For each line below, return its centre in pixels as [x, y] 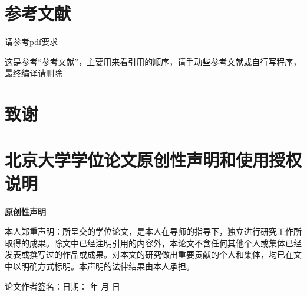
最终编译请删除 [34, 73]
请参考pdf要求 [32, 42]
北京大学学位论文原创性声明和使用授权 [153, 160]
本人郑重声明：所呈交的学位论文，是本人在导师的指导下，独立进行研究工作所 [153, 231]
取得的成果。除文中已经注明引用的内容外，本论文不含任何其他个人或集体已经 [153, 243]
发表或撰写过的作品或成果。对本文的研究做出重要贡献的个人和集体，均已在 [149, 254]
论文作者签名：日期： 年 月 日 [62, 286]
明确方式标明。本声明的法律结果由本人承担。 [108, 266]
